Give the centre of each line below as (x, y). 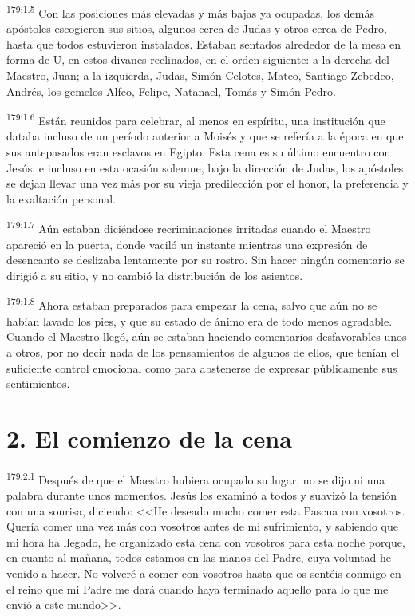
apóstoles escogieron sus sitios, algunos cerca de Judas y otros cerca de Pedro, (197, 28)
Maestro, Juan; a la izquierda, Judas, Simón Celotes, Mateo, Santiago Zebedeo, (200, 75)
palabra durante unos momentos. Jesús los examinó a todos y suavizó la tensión (202, 495)
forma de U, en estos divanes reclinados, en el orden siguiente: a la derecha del (198, 59)
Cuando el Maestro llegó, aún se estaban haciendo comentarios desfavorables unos (207, 336)
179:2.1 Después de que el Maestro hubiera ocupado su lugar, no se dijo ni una (196, 478)
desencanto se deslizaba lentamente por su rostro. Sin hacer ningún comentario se (206, 260)
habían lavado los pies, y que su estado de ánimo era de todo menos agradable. (200, 320)
